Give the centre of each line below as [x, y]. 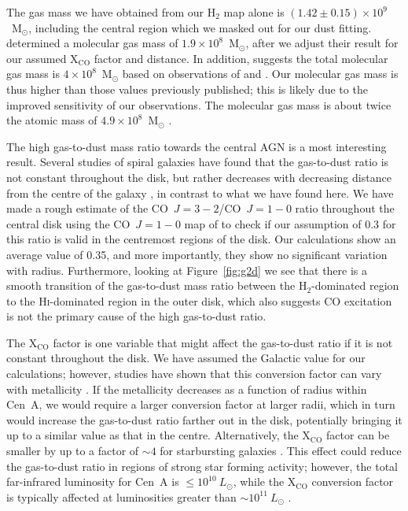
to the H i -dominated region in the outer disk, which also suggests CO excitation [199, 300]
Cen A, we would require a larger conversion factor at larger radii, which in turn [201, 404]
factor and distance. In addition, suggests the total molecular [241, 58]
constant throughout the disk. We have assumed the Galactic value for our [186, 358]
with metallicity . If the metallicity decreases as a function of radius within [187, 389]
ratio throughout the [345, 208]
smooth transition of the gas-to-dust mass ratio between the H [157, 285]
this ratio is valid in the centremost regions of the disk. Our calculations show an [201, 239]
